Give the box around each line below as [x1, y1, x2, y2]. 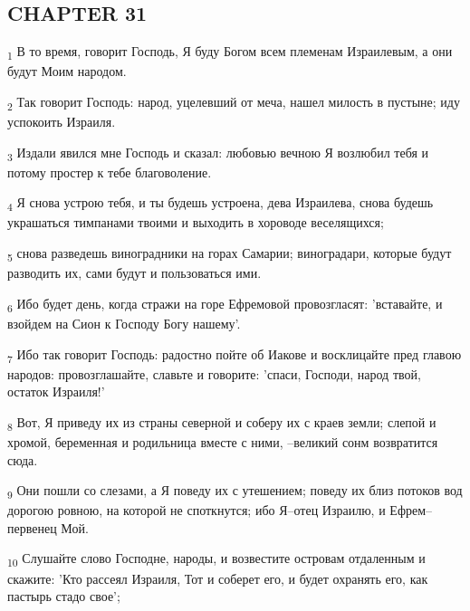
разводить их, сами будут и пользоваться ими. [7, 263, 262, 282]
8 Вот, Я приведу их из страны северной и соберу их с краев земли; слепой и [7, 412, 436, 434]
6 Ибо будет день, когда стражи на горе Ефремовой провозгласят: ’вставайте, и [7, 293, 443, 315]
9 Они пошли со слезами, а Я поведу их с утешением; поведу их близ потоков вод [7, 481, 463, 501]
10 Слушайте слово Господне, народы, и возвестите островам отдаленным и [7, 549, 426, 570]
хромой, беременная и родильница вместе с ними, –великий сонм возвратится [7, 432, 438, 451]
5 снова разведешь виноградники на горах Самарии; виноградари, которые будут [7, 243, 452, 264]
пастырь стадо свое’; [7, 587, 120, 606]
